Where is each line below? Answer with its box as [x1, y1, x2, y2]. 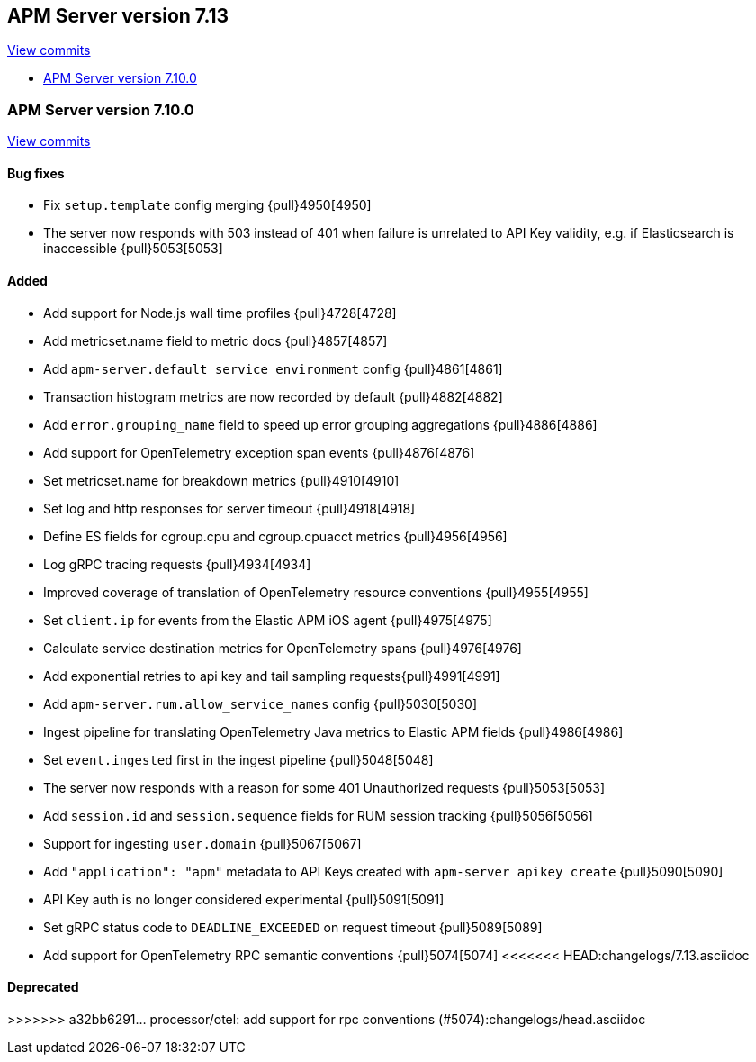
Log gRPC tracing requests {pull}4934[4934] [43, 556, 311, 572]
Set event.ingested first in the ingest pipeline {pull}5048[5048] [43, 751, 434, 767]
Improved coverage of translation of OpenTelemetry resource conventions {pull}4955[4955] [43, 584, 589, 600]
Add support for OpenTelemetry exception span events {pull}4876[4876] [43, 444, 475, 460]
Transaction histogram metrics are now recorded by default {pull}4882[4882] [43, 388, 503, 404]
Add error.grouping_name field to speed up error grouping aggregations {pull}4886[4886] [43, 416, 598, 432]
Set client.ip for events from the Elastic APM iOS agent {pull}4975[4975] [43, 612, 492, 628]
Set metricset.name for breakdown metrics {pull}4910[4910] [43, 472, 400, 488]
